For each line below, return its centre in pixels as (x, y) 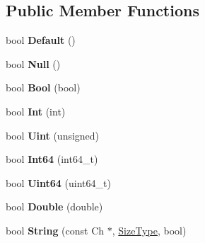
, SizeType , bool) (149, 230)
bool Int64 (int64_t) (52, 159)
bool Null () (33, 63)
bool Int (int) (36, 111)
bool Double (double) (54, 207)
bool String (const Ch (55, 230)
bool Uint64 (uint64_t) (58, 182)
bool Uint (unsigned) (53, 135)
